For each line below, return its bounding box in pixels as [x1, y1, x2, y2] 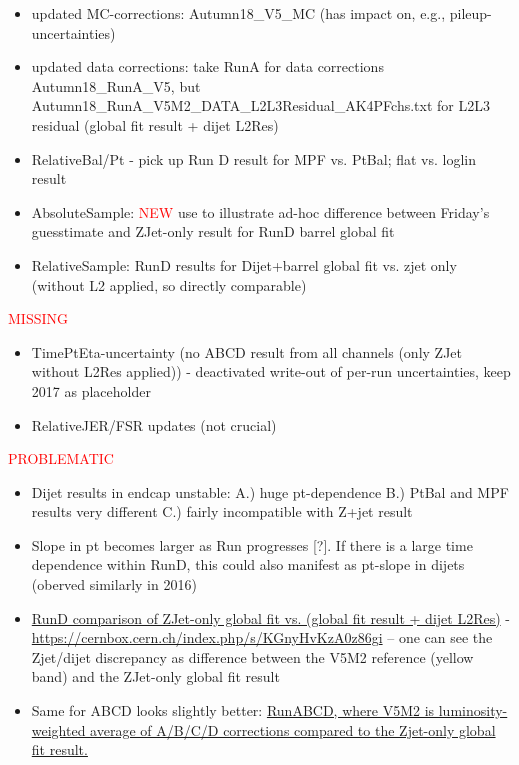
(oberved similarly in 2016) [31, 574, 197, 595]
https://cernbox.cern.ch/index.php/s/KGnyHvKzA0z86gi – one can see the [31, 627, 493, 648]
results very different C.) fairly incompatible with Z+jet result [31, 501, 413, 522]
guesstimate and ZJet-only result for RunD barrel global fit [31, 221, 395, 242]
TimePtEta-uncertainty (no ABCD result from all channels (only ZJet [31, 341, 462, 362]
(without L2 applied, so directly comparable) [31, 274, 307, 295]
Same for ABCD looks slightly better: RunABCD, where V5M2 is [31, 700, 435, 721]
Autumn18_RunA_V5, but [31, 75, 201, 96]
